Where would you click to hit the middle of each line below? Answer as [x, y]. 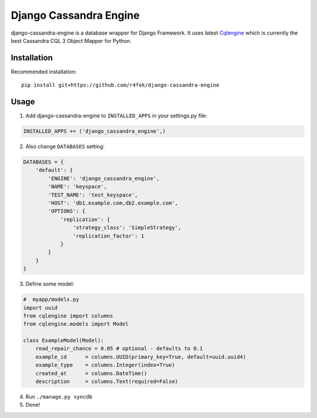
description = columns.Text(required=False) [107, 382]
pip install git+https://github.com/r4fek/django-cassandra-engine [120, 85]
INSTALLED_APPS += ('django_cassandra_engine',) [95, 131]
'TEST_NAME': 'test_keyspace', [93, 195]
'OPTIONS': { [67, 211]
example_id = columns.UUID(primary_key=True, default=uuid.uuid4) [141, 357]
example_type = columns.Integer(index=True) [105, 365]
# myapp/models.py [51, 300]
